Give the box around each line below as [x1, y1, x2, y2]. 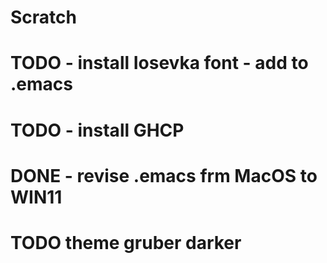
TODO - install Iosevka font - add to [10, 52, 309, 75]
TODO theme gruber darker [10, 231, 242, 254]
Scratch [10, 6, 77, 29]
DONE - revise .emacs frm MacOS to [10, 164, 318, 187]
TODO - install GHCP [10, 119, 185, 141]
